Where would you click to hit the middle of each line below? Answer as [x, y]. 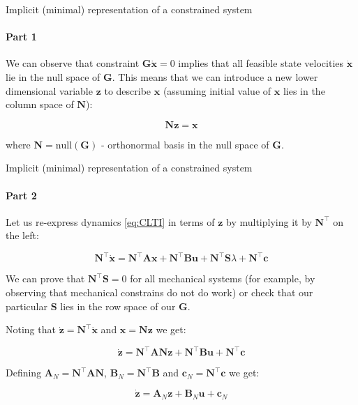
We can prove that [45, 278]
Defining [24, 373]
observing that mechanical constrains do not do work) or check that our [159, 292]
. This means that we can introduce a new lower [215, 76]
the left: [22, 235]
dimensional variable [49, 90]
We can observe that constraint [73, 63]
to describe [128, 90]
